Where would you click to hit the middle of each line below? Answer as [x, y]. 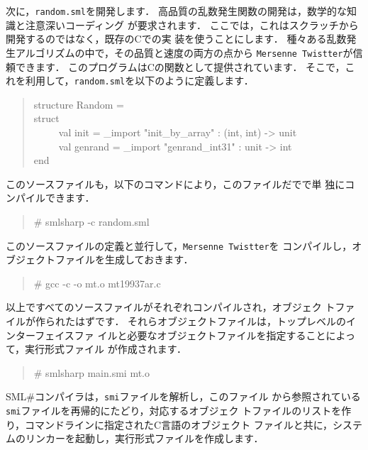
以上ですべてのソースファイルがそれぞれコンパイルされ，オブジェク [164, 307]
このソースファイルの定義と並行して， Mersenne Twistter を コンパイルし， [179, 245]
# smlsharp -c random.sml [91, 221]
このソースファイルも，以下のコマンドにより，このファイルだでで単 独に [175, 183]
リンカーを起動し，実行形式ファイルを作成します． [144, 438]
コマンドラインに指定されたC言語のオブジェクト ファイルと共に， [179, 424]
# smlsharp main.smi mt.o [91, 372]
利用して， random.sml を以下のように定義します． [139, 81]
